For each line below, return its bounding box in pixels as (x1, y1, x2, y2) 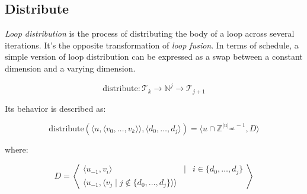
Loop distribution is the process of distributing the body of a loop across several (5, 27, 295, 40)
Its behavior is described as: (5, 102, 106, 114)
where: (5, 143, 28, 155)
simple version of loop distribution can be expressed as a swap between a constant (5, 50, 303, 63)
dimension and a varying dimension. (5, 62, 136, 74)
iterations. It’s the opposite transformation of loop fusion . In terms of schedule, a (5, 38, 299, 51)
